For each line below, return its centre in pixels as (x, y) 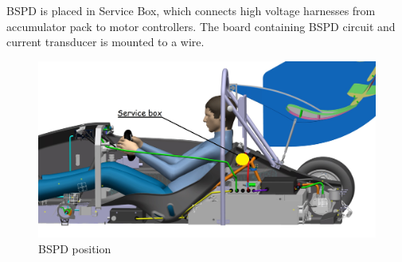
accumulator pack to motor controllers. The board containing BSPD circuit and (201, 26)
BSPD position (75, 248)
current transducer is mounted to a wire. (105, 42)
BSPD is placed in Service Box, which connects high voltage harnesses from (191, 10)
